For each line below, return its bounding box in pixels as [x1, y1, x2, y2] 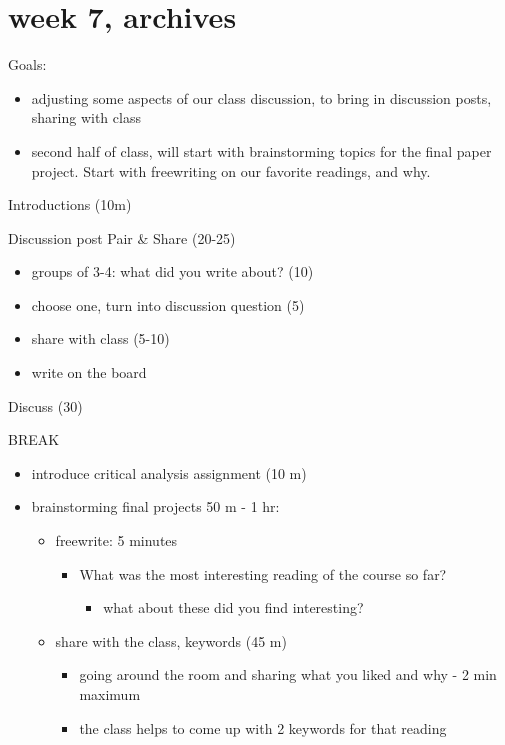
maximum [79, 684, 141, 704]
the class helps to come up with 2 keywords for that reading [79, 717, 447, 738]
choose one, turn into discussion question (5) [31, 294, 305, 315]
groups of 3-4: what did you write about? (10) [31, 261, 314, 282]
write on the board [31, 362, 147, 383]
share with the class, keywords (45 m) [55, 630, 287, 651]
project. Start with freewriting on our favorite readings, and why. [31, 160, 431, 181]
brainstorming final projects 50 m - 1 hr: [31, 496, 280, 517]
